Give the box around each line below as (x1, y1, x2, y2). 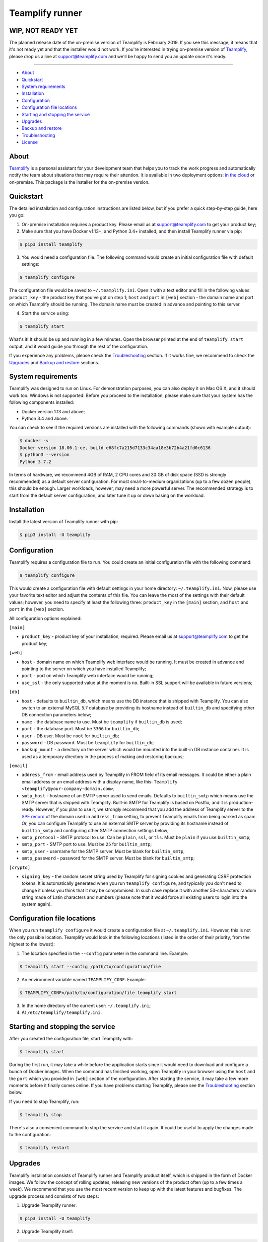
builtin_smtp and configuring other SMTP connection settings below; (21, 827, 169, 833)
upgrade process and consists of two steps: (9, 1193, 99, 1199)
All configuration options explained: (9, 615, 82, 621)
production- (228, 800, 253, 806)
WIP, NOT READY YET (9, 26, 78, 35)
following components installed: (9, 399, 74, 405)
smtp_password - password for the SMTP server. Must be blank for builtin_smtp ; (21, 855, 195, 861)
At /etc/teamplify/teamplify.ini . (21, 1009, 102, 1015)
